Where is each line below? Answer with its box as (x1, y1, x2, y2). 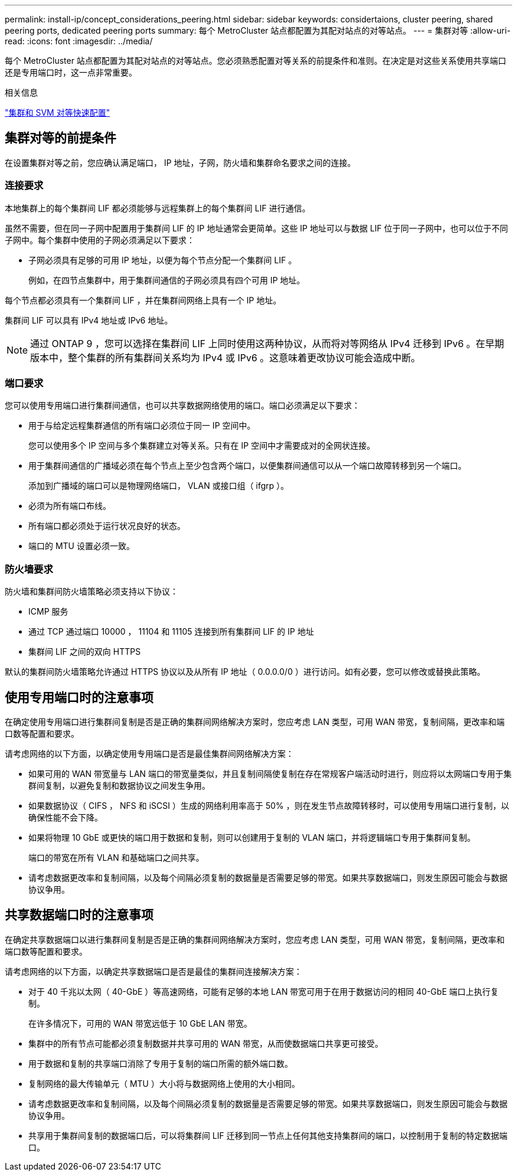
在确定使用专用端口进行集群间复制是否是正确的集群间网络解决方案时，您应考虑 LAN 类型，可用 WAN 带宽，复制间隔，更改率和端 (5, 716, 505, 727)
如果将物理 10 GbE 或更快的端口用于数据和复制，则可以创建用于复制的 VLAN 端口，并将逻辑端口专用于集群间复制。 (28, 832, 476, 842)
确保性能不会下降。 (28, 812, 103, 822)
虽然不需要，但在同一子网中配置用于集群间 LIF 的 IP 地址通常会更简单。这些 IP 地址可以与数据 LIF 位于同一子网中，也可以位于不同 (5, 223, 508, 233)
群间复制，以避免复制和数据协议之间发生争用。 (28, 780, 210, 790)
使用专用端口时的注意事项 (5, 690, 153, 705)
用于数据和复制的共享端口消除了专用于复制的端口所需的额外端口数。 (28, 1058, 293, 1069)
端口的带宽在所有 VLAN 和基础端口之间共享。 (28, 852, 204, 863)
